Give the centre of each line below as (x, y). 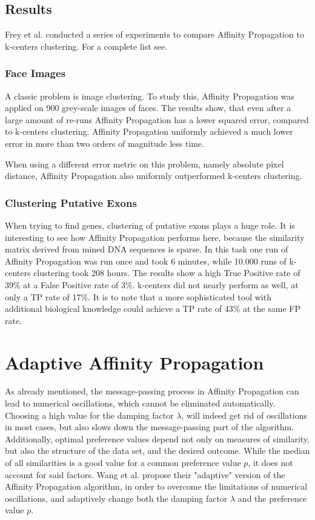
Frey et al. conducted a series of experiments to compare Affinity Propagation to (154, 34)
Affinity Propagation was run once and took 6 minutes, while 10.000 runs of (146, 261)
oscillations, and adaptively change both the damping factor (116, 498)
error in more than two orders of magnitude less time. (105, 143)
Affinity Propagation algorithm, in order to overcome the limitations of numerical (156, 486)
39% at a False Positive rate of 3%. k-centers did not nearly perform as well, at (152, 284)
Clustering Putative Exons (71, 202)
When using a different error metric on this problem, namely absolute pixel (144, 164)
